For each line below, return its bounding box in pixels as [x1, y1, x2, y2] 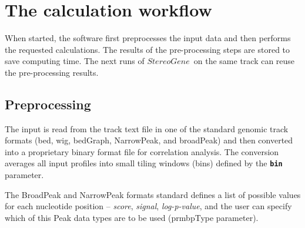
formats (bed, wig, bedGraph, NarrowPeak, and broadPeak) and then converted [5, 134, 293, 146]
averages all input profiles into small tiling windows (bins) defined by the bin [5, 157, 283, 169]
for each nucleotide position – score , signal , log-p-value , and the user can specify [5, 200, 292, 212]
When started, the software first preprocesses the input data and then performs [5, 32, 291, 44]
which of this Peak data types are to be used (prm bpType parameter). [5, 211, 259, 223]
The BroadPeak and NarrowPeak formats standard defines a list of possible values [5, 188, 301, 200]
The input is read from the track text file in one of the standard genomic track [5, 122, 289, 135]
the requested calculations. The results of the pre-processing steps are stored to [5, 43, 290, 55]
